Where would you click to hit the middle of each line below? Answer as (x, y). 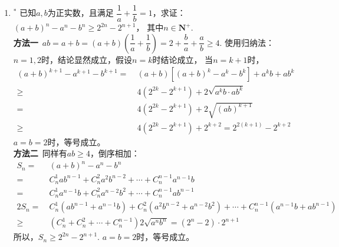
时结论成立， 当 (183, 59)
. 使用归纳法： (247, 42)
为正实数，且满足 (80, 13)
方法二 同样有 (40, 153)
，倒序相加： (115, 153)
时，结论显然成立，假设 (87, 59)
